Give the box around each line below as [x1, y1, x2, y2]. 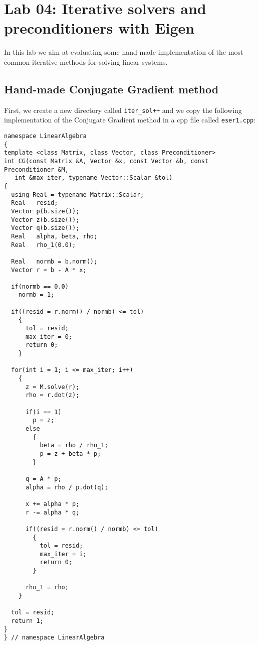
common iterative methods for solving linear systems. [4, 56, 168, 67]
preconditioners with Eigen [4, 18, 195, 38]
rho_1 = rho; [25, 584, 69, 591]
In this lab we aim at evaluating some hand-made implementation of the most [4, 47, 243, 57]
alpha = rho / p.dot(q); [25, 483, 108, 491]
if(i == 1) [25, 408, 62, 416]
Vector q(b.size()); [11, 224, 80, 232]
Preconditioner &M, [4, 166, 69, 173]
